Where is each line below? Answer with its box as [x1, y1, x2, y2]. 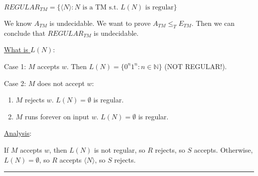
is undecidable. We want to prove [49, 18, 151, 28]
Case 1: [4, 61, 26, 71]
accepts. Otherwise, [193, 144, 253, 155]
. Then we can [192, 18, 235, 28]
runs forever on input [25, 111, 89, 121]
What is [4, 44, 28, 55]
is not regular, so [94, 144, 145, 155]
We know [4, 18, 32, 28]
